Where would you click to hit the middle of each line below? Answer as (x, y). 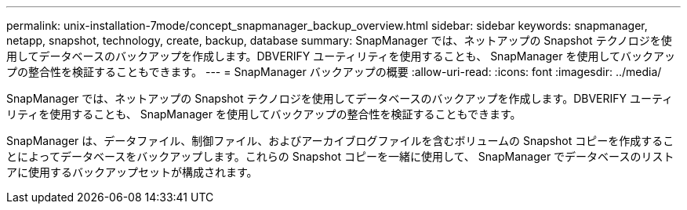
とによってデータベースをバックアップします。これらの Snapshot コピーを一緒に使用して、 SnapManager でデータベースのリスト (340, 156)
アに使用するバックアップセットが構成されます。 (132, 172)
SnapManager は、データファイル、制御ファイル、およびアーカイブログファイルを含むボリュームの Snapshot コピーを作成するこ (340, 141)
